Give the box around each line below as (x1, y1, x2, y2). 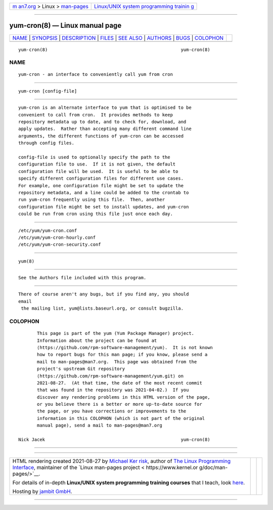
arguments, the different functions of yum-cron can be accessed (18, 133, 184, 139)
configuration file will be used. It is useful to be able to (18, 168, 178, 174)
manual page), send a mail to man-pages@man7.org (37, 422, 163, 429)
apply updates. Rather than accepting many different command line (18, 126, 192, 132)
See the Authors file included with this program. (18, 275, 147, 281)
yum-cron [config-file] (18, 88, 77, 94)
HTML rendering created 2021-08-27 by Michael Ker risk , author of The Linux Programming (12, 458, 231, 465)
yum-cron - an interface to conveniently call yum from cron (18, 71, 173, 77)
